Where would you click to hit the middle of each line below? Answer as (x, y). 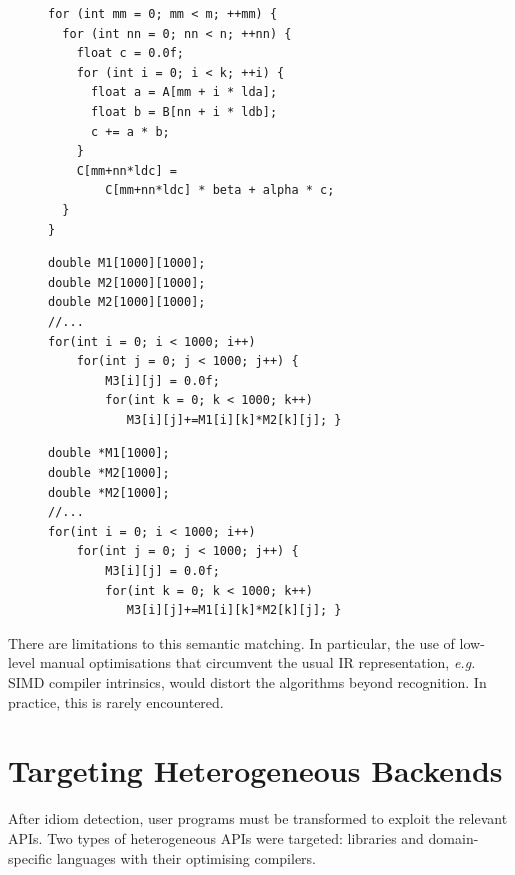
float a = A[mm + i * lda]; (184, 92)
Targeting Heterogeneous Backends (255, 770)
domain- (453, 837)
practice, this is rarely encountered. (116, 701)
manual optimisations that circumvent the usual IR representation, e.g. (257, 662)
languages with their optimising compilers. (186, 857)
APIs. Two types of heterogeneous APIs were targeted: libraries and (216, 837)
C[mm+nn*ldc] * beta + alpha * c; (220, 190)
